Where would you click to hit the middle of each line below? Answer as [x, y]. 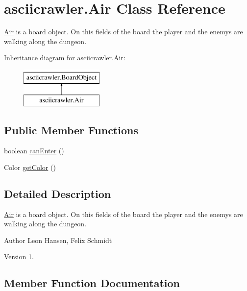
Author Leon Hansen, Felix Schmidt [58, 240]
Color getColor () [30, 167]
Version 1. [19, 256]
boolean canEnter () [34, 151]
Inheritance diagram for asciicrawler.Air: [65, 58]
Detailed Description [58, 193]
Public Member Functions [71, 130]
